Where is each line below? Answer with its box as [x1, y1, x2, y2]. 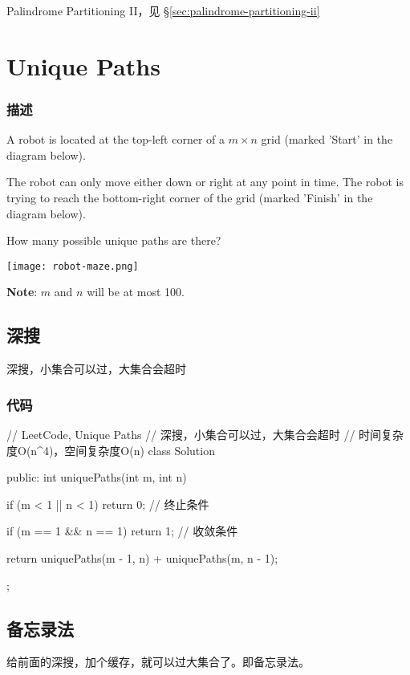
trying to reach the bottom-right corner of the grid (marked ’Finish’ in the [6, 189, 373, 205]
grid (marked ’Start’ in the [261, 131, 393, 148]
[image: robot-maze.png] [6, 260, 139, 272]
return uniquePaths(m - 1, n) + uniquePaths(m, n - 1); [6, 549, 278, 566]
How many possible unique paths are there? [6, 232, 221, 249]
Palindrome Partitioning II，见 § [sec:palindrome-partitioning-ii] [6, 2, 320, 18]
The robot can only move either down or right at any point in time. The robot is [6, 173, 404, 190]
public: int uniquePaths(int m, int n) [6, 469, 187, 486]
